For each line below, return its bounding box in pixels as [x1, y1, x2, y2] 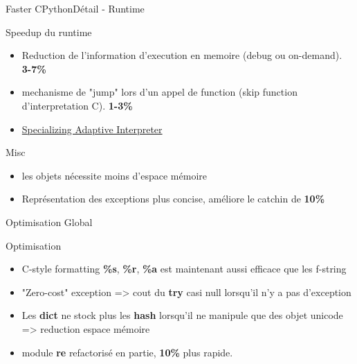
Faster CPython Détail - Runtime [6, 1, 145, 15]
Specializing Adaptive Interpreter [21, 121, 163, 136]
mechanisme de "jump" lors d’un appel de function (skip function [21, 85, 297, 99]
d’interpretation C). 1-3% [21, 98, 133, 112]
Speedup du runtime [6, 24, 92, 39]
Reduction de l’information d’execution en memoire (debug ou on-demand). [21, 48, 342, 62]
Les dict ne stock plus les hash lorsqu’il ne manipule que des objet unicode [21, 308, 343, 322]
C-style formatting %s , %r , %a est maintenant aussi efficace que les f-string [21, 261, 347, 276]
